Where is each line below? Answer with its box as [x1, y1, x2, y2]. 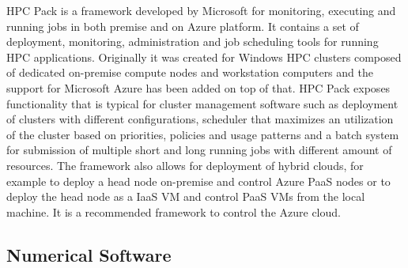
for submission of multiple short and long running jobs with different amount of [6, 142, 392, 158]
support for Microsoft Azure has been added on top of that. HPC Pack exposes [6, 79, 391, 96]
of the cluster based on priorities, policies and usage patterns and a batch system [6, 126, 399, 142]
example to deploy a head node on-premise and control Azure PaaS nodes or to [6, 172, 391, 189]
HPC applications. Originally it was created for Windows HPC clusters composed [6, 48, 402, 65]
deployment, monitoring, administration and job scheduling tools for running [6, 33, 379, 50]
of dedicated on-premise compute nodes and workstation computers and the [6, 64, 373, 81]
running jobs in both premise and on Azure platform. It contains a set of [6, 17, 359, 34]
